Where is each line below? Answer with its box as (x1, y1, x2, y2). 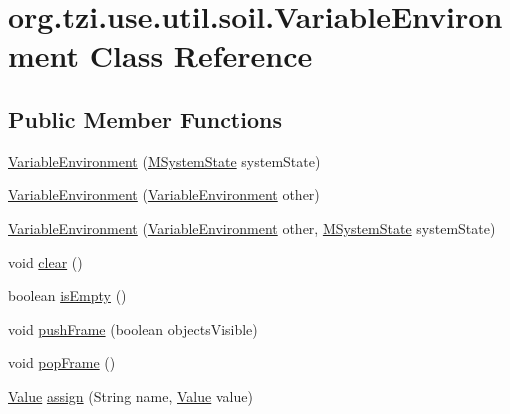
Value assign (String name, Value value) (8, 385, 253, 406)
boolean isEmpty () (8, 285, 127, 306)
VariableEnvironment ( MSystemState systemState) (8, 150, 321, 171)
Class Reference (89, 35, 313, 76)
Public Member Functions (8, 103, 282, 134)
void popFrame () (8, 352, 116, 373)
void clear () (8, 251, 83, 272)
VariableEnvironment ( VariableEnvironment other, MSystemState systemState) (8, 217, 496, 238)
